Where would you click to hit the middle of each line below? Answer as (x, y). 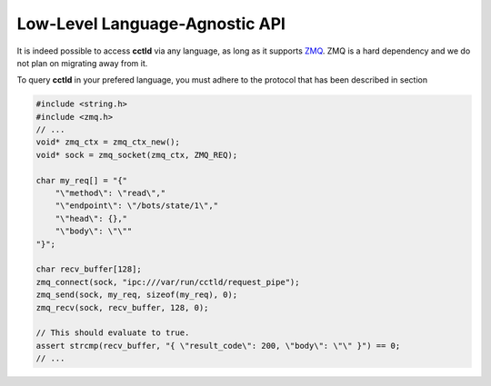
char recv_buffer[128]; (89, 269)
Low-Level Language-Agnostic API (151, 24)
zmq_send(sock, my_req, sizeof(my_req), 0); (137, 295)
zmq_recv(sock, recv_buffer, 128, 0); (122, 307)
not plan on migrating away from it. (82, 63)
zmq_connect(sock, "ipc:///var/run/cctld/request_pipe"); (168, 282)
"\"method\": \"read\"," (110, 193)
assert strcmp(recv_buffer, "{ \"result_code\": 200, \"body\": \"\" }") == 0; (218, 346)
